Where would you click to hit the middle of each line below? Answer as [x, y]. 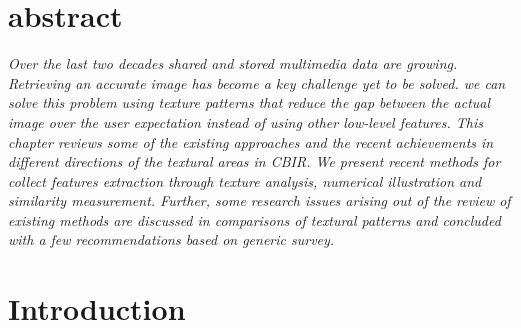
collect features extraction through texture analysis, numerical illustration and [245, 180]
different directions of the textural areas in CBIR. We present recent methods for [254, 161]
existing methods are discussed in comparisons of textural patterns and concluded [254, 219]
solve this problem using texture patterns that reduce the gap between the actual [249, 102]
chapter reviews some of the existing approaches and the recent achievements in [251, 141]
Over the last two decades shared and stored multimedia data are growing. [233, 63]
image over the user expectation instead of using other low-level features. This [245, 121]
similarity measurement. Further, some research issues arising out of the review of [259, 200]
